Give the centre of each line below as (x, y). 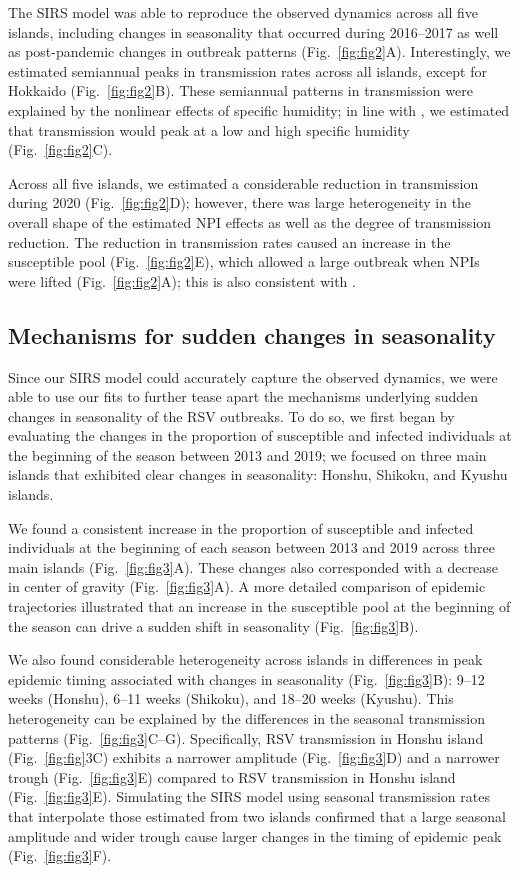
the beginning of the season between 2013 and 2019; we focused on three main (247, 454)
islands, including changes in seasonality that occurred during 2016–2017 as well (253, 31)
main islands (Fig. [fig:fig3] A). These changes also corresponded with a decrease (253, 566)
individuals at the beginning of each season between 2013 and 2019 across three (251, 547)
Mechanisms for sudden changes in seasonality (252, 334)
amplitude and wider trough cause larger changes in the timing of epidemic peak (255, 835)
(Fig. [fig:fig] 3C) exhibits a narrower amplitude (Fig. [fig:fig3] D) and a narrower (254, 757)
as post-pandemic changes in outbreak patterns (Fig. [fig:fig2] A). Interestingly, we (259, 51)
